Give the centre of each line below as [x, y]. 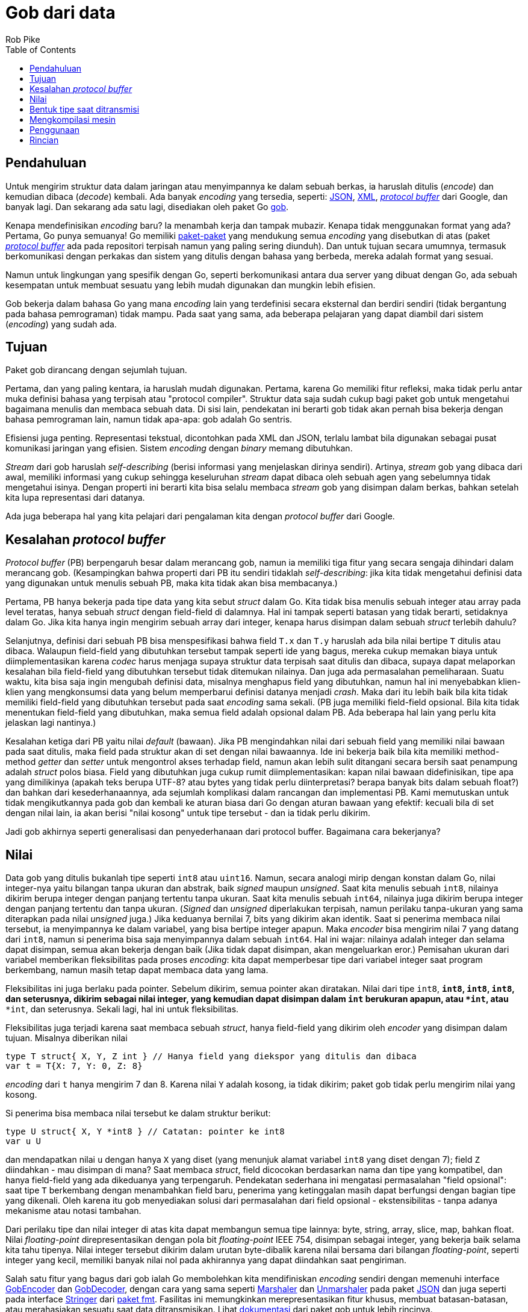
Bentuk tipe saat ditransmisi [85, 109]
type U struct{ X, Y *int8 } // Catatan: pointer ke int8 [145, 1132]
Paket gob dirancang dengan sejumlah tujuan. [96, 370]
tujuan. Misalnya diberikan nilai [67, 1038]
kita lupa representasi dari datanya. [75, 498]
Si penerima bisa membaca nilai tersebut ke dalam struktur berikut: [138, 1113]
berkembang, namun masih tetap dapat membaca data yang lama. [137, 970]
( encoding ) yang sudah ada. [61, 324]
